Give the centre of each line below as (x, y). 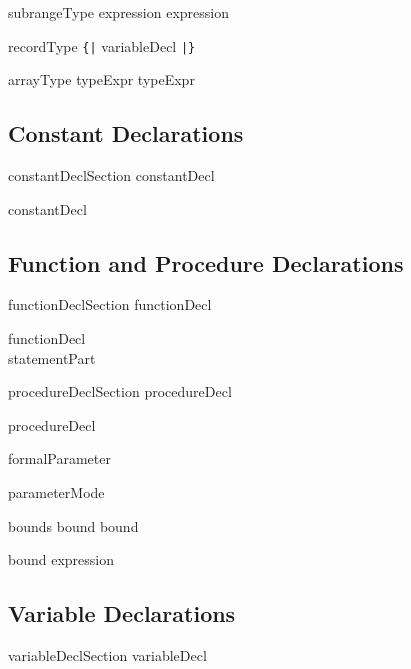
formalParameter (59, 458)
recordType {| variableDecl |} (102, 45)
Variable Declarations (122, 613)
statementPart (52, 357)
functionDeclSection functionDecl (110, 304)
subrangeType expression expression (119, 12)
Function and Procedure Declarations (206, 262)
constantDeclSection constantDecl (111, 175)
